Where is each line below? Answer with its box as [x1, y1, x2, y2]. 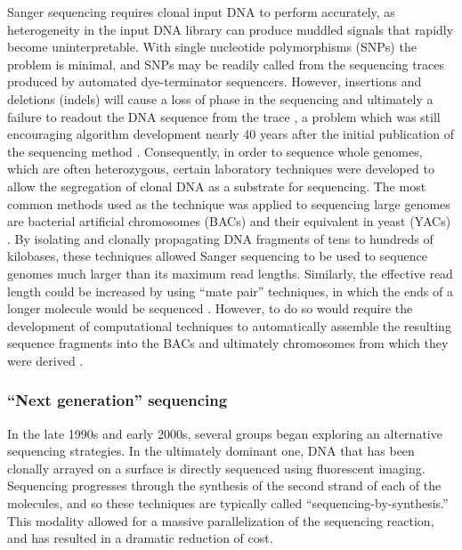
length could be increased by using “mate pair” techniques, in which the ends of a [7, 281, 453, 300]
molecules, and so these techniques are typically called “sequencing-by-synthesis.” [7, 494, 449, 513]
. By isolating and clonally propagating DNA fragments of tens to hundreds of [7, 229, 434, 247]
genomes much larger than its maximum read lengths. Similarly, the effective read [7, 263, 453, 282]
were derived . [7, 351, 84, 369]
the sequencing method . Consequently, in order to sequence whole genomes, [7, 142, 423, 160]
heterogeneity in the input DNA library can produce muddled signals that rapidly [7, 20, 454, 38]
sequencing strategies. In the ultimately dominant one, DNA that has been [7, 441, 415, 460]
